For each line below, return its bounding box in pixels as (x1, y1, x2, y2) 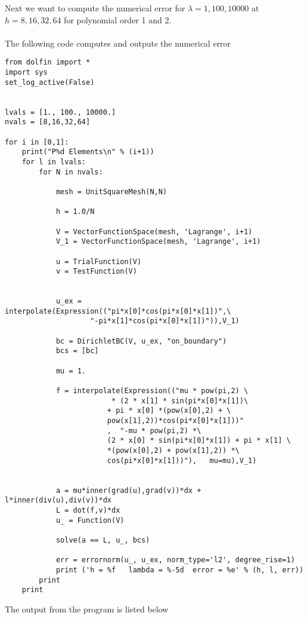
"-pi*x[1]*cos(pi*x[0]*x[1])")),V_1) (90, 317, 240, 326)
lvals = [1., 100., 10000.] (5, 108, 116, 117)
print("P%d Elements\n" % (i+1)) (21, 148, 154, 157)
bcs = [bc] (55, 347, 99, 356)
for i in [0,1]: (5, 137, 69, 146)
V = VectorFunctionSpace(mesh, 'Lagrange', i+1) (55, 227, 253, 236)
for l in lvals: (21, 157, 86, 166)
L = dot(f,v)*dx (55, 505, 120, 514)
